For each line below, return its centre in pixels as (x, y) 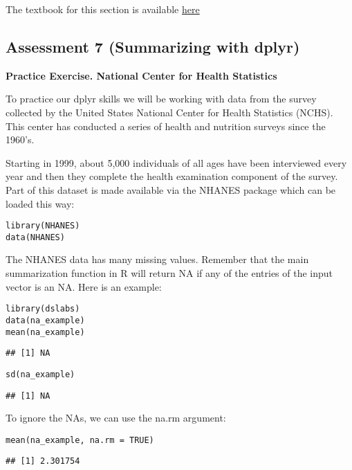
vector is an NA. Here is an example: (84, 286)
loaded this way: (40, 203)
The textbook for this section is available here (103, 9)
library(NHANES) (43, 226)
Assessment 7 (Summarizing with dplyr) (153, 46)
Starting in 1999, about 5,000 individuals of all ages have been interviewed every (176, 162)
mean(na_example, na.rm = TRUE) (80, 440)
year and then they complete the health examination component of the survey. (172, 176)
